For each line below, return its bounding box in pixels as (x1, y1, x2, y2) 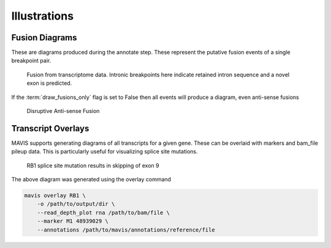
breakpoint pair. (11, 57, 51, 64)
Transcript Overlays (11, 123, 89, 134)
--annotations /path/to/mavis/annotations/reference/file (37, 226, 215, 233)
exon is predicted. (26, 79, 72, 87)
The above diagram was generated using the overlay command (11, 176, 172, 183)
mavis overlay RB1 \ (24, 192, 86, 199)
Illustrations (11, 9, 74, 23)
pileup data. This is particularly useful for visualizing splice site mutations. (11, 148, 199, 155)
